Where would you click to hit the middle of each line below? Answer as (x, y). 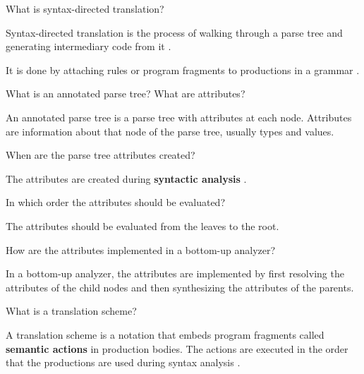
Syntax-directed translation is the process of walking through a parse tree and (174, 32)
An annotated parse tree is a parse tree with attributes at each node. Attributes (179, 117)
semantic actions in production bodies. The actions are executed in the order (177, 348)
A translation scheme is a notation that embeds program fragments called (165, 334)
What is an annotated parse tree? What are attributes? (126, 93)
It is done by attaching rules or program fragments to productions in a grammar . (183, 70)
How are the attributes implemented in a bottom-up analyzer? (141, 249)
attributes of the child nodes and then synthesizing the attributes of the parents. (180, 287)
